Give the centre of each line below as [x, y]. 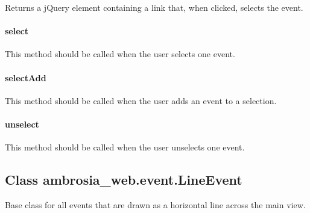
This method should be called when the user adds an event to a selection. [141, 100]
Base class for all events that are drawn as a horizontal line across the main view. [155, 204]
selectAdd [26, 77]
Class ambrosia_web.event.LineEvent [124, 180]
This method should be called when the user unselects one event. [125, 147]
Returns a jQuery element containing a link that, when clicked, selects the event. [154, 7]
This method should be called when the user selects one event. [120, 54]
